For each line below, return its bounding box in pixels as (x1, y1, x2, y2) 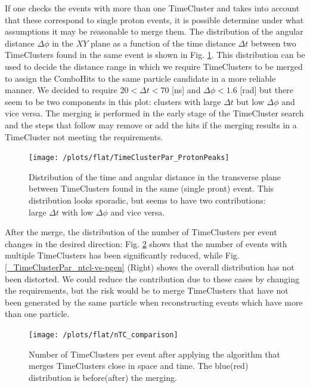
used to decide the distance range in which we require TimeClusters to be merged (5, 60, 303, 72)
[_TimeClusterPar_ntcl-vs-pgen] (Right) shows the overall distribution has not (5, 260, 294, 273)
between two (250, 36, 296, 49)
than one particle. (5, 307, 70, 320)
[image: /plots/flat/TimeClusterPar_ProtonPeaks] (29, 153, 230, 162)
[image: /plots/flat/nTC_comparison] (29, 330, 178, 339)
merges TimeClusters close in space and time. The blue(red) (29, 359, 249, 372)
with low (61, 205, 94, 218)
